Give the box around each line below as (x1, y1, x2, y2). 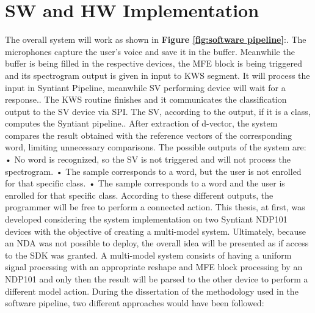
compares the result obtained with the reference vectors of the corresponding (5, 128, 292, 141)
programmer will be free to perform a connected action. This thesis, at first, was (5, 201, 305, 213)
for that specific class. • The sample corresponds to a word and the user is (5, 177, 285, 190)
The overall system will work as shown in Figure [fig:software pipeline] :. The (5, 33, 306, 46)
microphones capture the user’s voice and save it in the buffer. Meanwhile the (5, 45, 295, 57)
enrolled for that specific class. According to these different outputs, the (5, 188, 273, 201)
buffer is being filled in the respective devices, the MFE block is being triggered (5, 57, 302, 70)
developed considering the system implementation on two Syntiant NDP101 (5, 213, 288, 226)
